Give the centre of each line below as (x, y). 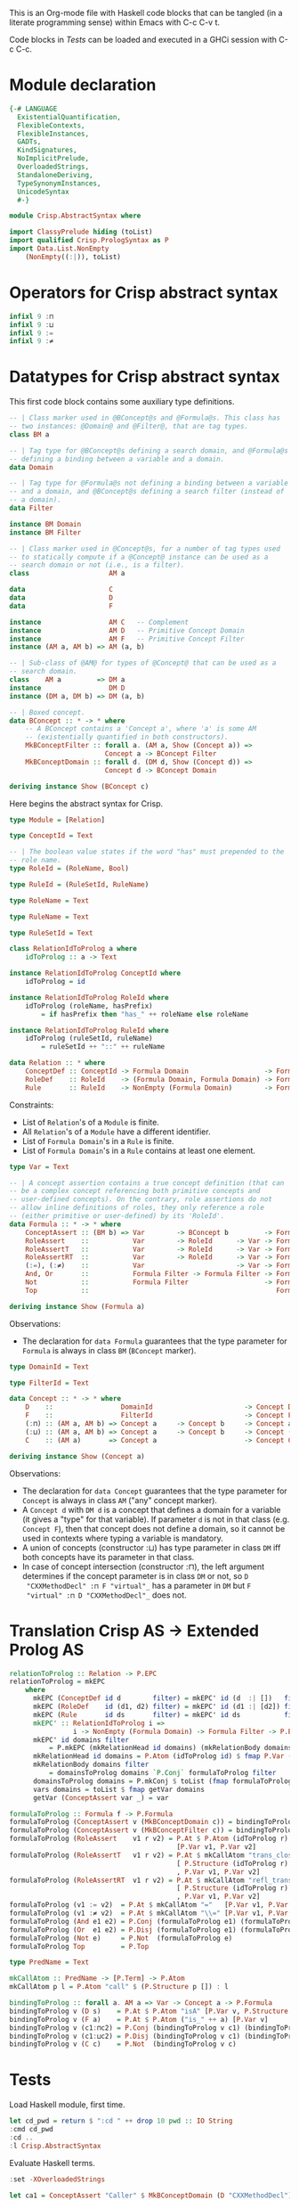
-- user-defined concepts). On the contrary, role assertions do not (141, 1199)
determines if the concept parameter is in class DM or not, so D (135, 1575)
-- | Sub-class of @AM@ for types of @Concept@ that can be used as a (143, 663)
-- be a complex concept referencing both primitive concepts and (135, 1191)
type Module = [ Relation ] (57, 820)
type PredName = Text (49, 1963)
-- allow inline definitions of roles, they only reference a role (137, 1208)
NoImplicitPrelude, (53, 159)
